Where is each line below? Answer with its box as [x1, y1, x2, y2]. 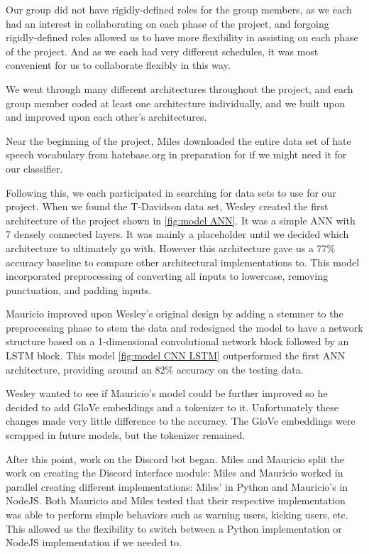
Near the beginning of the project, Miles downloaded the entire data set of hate [6, 133, 351, 148]
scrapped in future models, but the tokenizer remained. [6, 428, 246, 442]
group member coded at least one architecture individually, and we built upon [6, 95, 346, 110]
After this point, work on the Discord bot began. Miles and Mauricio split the [6, 451, 345, 466]
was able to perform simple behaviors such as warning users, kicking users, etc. [6, 507, 348, 521]
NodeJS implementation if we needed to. [6, 535, 182, 550]
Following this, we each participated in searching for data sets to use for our [6, 185, 336, 200]
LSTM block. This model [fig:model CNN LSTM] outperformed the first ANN [6, 348, 346, 363]
